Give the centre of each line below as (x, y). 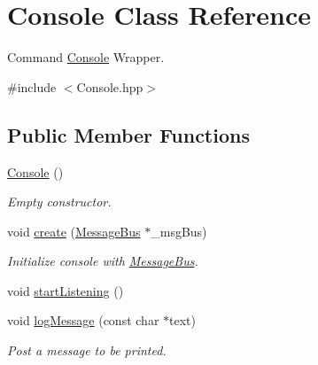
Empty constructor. (59, 202)
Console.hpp (110, 86)
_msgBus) (179, 231)
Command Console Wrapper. (86, 57)
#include (32, 86)
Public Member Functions (128, 134)
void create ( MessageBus (74, 231)
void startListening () (66, 290)
